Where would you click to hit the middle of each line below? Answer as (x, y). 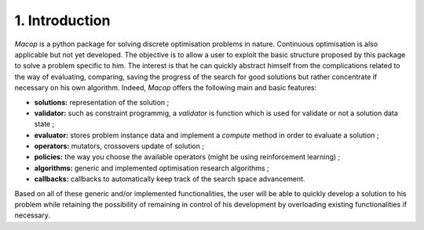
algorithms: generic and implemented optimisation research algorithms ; (152, 168)
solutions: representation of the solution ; (102, 102)
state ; (44, 124)
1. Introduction (62, 20)
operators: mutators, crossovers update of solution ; (119, 146)
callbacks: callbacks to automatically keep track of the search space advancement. (170, 179)
